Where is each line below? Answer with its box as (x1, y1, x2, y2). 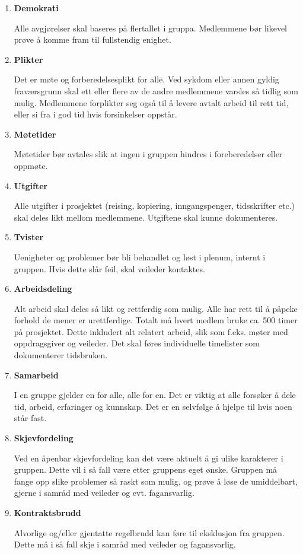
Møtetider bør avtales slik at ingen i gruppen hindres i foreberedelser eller (14, 148, 283, 160)
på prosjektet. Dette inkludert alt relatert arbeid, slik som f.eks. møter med (14, 325, 288, 338)
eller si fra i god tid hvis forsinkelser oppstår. (14, 108, 177, 120)
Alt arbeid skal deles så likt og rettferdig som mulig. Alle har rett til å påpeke (14, 302, 298, 314)
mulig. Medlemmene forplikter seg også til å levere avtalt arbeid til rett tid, (14, 96, 289, 109)
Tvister (14, 231, 44, 243)
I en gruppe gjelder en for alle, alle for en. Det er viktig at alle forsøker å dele (14, 389, 296, 401)
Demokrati (14, 2, 59, 14)
